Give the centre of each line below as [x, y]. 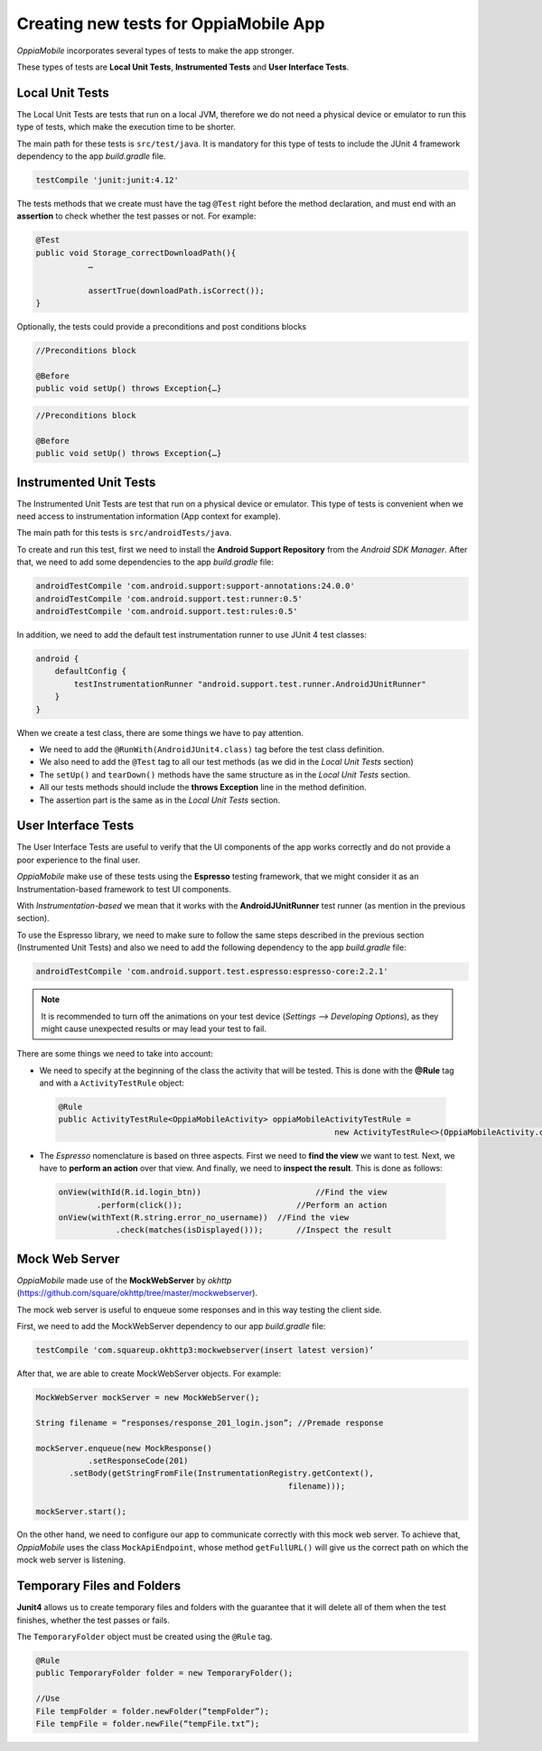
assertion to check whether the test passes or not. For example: [136, 216]
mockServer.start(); [81, 1511]
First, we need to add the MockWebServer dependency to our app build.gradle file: [171, 1327]
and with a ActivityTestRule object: [112, 1083]
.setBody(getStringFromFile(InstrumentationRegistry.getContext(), [222, 1473]
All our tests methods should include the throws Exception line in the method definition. [203, 787]
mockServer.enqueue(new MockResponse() [124, 1448]
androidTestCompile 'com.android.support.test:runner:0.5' [169, 599]
